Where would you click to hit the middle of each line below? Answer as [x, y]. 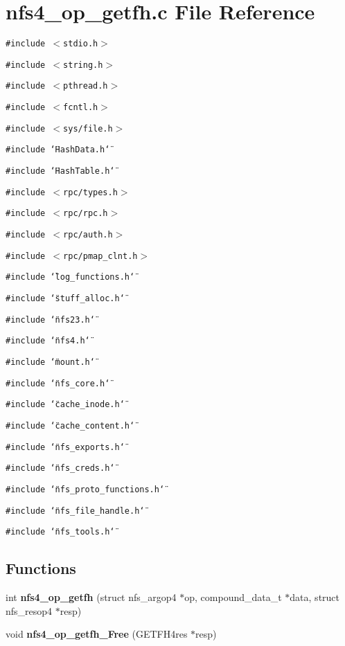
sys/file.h [88, 128]
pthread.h [86, 86]
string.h [83, 65]
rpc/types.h [90, 192]
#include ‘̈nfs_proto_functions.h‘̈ [85, 489]
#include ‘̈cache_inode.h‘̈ [65, 405]
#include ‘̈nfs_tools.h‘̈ [60, 532]
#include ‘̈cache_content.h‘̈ [70, 425]
